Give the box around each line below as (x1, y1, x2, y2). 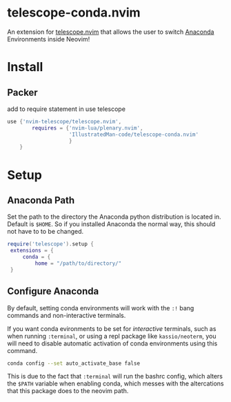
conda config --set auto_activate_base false (7, 360, 140, 367)
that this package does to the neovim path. (7, 387, 129, 395)
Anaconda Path (7, 194, 75, 206)
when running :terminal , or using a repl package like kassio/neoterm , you (7, 332, 217, 340)
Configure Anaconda (7, 285, 99, 297)
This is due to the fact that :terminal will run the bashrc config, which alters (7, 372, 223, 381)
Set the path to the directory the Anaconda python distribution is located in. (7, 212, 222, 221)
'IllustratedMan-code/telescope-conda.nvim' (68, 131, 199, 138)
